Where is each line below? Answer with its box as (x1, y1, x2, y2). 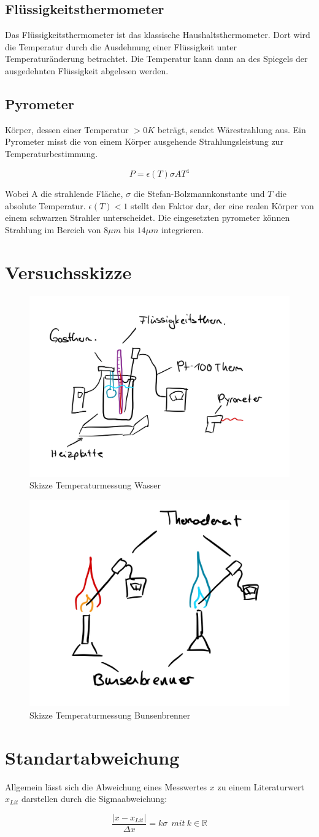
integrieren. (161, 223, 204, 236)
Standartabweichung (5, 744, 180, 769)
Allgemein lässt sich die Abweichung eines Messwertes (5, 780, 207, 793)
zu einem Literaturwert (217, 780, 304, 793)
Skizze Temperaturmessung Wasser (29, 479, 161, 492)
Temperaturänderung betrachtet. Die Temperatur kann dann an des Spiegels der (5, 52, 308, 65)
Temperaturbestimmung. (5, 147, 98, 160)
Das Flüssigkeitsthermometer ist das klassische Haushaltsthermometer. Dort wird (5, 28, 310, 41)
